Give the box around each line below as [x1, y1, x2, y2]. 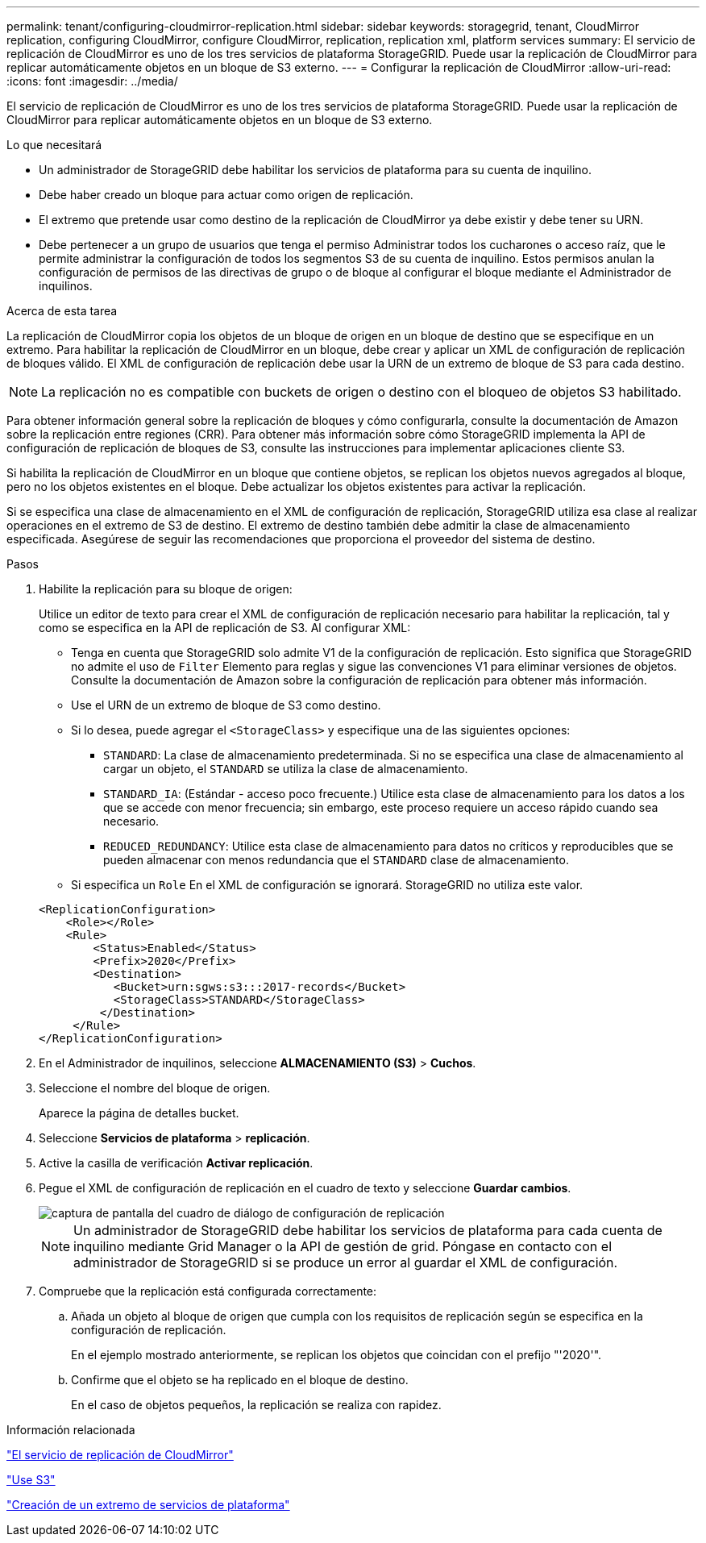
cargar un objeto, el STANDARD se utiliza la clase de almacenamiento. [103, 762, 468, 776]
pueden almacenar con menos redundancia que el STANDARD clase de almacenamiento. [103, 853, 569, 867]
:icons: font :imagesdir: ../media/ [6, 74, 178, 88]
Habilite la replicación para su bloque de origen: [39, 582, 293, 596]
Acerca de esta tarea [6, 304, 118, 318]
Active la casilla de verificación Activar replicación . [39, 1156, 314, 1170]
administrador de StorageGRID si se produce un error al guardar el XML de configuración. [73, 1254, 618, 1271]
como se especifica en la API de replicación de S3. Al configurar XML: [39, 621, 411, 634]
